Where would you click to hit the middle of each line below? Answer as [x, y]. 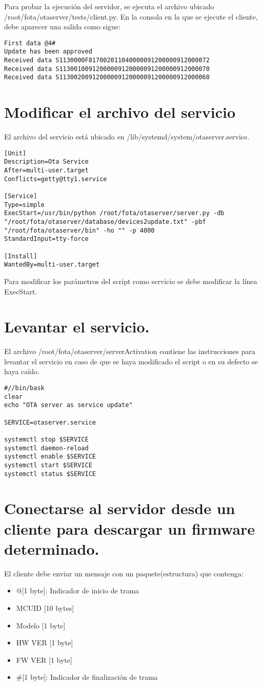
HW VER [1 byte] [45, 643]
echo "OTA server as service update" [68, 405]
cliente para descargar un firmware [130, 528]
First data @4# [30, 43]
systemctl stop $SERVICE [46, 439]
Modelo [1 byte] [41, 625]
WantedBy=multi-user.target [52, 265]
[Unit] [15, 153]
